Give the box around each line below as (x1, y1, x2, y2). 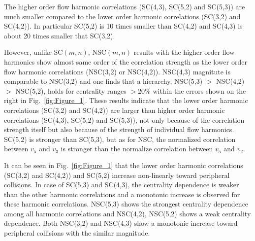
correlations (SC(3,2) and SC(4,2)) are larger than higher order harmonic (4, 104, 225, 115)
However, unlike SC (4, 47, 63, 57)
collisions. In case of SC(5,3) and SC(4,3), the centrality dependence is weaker (4, 179, 239, 190)
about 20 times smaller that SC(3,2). (4, 30, 115, 40)
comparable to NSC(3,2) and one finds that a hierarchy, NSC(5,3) (4, 76, 203, 86)
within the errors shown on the (153, 85, 246, 96)
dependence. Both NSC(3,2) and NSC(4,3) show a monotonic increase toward (4, 218, 238, 228)
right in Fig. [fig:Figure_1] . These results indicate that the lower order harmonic (4, 95, 248, 105)
